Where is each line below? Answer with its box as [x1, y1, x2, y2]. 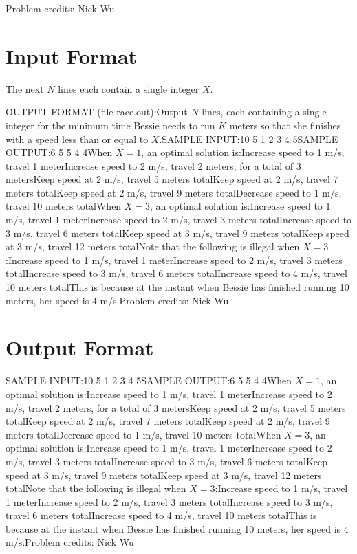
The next [6, 81, 44, 96]
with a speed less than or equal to [6, 131, 149, 146]
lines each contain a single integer [58, 81, 199, 96]
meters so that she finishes [229, 118, 341, 132]
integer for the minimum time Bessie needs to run [6, 118, 215, 132]
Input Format [6, 41, 138, 69]
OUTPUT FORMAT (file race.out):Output [6, 104, 188, 119]
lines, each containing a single [202, 104, 327, 119]
